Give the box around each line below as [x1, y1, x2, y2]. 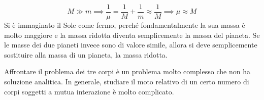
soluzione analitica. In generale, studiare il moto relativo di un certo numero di [4, 76, 249, 87]
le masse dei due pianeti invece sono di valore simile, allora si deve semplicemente [4, 39, 257, 50]
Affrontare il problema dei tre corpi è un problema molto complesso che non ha [4, 66, 250, 77]
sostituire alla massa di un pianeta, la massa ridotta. [4, 49, 168, 60]
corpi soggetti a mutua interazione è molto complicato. [4, 86, 174, 96]
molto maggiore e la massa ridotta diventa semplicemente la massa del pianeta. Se [4, 29, 260, 40]
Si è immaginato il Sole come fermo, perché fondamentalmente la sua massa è [4, 20, 245, 30]
